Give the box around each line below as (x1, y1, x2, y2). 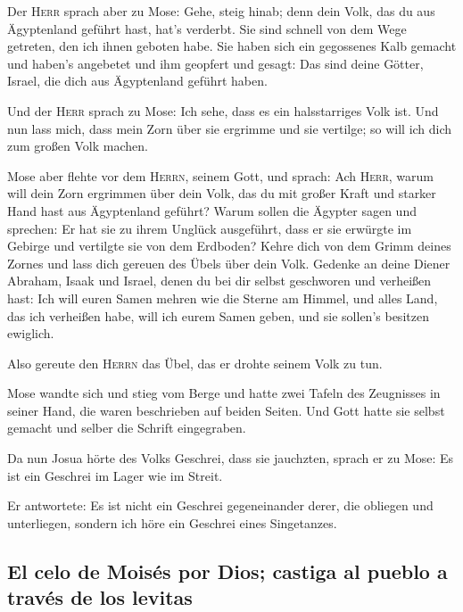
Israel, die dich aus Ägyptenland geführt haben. (7, 71, 268, 90)
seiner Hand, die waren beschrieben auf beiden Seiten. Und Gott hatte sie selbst (7, 401, 445, 419)
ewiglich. (7, 324, 54, 343)
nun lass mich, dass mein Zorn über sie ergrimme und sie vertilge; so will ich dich (7, 119, 452, 137)
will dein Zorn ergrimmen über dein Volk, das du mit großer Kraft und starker (7, 184, 436, 203)
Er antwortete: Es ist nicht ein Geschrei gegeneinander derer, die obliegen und (7, 496, 434, 515)
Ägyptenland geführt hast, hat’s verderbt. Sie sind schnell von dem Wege (7, 19, 407, 37)
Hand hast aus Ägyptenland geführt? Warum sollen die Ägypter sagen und (7, 201, 417, 219)
